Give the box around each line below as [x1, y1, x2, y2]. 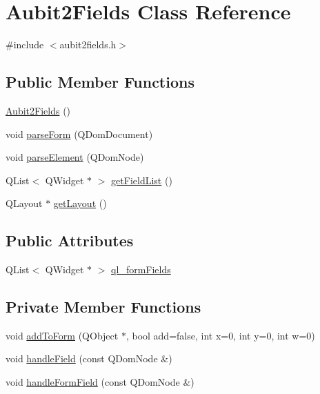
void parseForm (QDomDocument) [6, 126, 153, 141]
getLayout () [53, 196, 107, 210]
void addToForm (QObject [6, 328, 119, 342]
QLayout [6, 196, 43, 210]
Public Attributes [6, 230, 134, 251]
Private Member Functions [6, 296, 201, 317]
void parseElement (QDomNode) [6, 150, 144, 164]
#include [6, 37, 44, 52]
